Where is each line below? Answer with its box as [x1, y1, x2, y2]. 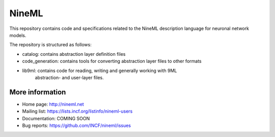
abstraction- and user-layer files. [35, 74, 104, 81]
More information [9, 88, 66, 96]
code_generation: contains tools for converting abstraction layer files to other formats [22, 58, 202, 64]
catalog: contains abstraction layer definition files [22, 51, 126, 57]
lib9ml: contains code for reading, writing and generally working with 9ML [22, 67, 177, 74]
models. [9, 32, 26, 38]
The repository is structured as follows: [9, 42, 92, 48]
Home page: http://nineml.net [22, 101, 84, 107]
